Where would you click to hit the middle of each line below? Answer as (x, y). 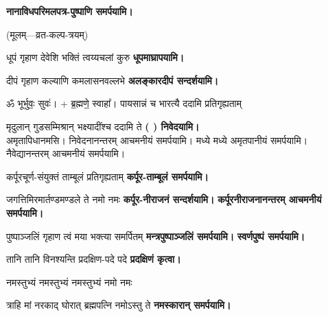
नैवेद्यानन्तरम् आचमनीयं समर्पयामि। (66, 153)
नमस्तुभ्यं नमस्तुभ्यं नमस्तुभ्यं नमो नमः (69, 282)
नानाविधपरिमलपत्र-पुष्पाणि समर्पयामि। (70, 11)
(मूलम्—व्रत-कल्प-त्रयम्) (47, 34)
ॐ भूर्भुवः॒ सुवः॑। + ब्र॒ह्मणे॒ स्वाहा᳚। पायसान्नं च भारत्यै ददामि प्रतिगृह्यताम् (124, 103)
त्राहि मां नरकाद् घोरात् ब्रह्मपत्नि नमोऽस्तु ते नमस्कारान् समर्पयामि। (119, 305)
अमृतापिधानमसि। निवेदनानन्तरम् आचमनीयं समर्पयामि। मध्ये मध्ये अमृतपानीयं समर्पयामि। (157, 140)
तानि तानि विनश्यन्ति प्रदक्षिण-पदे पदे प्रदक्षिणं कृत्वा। (94, 259)
